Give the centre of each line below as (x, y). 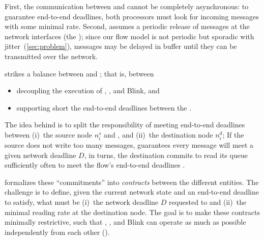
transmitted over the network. (51, 56)
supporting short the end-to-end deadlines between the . (104, 107)
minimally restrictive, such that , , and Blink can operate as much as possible (125, 222)
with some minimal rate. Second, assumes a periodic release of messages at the (127, 26)
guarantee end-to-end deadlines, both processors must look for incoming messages (132, 16)
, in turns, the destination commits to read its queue (166, 155)
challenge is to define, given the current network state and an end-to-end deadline (132, 192)
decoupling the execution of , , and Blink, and (88, 90)
